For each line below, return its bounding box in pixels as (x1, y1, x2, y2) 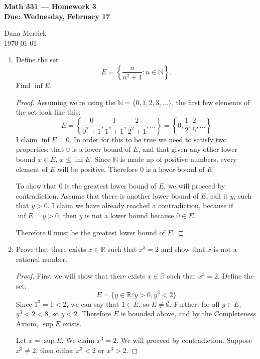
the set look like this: (16, 107, 81, 117)
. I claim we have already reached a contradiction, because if (47, 200, 233, 211)
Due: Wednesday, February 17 (4, 11, 110, 21)
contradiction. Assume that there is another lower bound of (16, 190, 199, 201)
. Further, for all (169, 298, 220, 309)
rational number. (16, 253, 68, 264)
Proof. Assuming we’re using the (16, 97, 115, 107)
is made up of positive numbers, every (120, 153, 237, 164)
